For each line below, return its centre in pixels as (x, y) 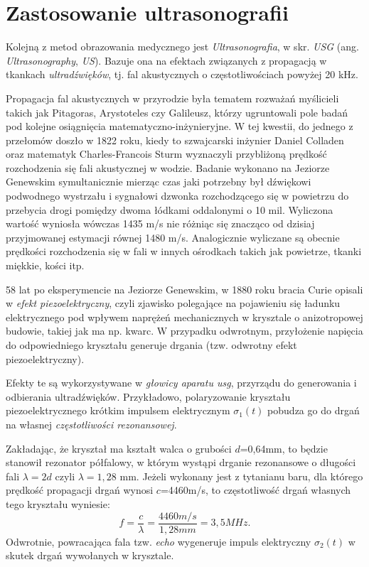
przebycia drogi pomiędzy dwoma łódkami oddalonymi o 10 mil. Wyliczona (170, 209)
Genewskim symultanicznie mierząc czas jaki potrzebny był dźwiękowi (159, 182)
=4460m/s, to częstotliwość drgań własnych (256, 490)
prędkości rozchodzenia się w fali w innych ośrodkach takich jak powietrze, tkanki (184, 251)
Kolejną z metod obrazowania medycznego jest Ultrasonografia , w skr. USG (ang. (182, 47)
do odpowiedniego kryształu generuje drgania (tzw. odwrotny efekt (151, 345)
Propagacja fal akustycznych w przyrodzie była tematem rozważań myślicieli (172, 98)
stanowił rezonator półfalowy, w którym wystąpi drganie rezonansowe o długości (181, 462)
